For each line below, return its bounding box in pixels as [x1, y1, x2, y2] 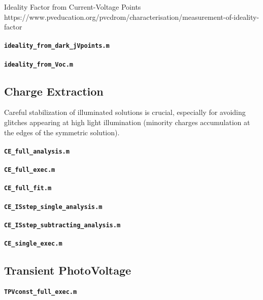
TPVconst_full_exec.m [4, 288, 77, 296]
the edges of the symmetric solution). [4, 127, 120, 137]
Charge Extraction [4, 83, 104, 99]
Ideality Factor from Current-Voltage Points [4, 2, 141, 12]
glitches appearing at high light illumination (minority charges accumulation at [4, 117, 250, 128]
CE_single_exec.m [4, 240, 62, 248]
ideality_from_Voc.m [4, 61, 74, 68]
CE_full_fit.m [4, 185, 52, 192]
